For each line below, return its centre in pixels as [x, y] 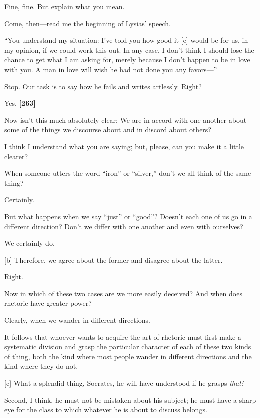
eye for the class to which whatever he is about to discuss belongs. [106, 410]
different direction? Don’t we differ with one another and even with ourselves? [124, 226]
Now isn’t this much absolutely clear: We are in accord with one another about [125, 119]
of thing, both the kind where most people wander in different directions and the [128, 356]
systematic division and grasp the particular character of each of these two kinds [128, 347]
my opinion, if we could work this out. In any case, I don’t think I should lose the [129, 49]
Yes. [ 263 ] [20, 103]
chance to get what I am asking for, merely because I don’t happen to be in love [127, 59]
